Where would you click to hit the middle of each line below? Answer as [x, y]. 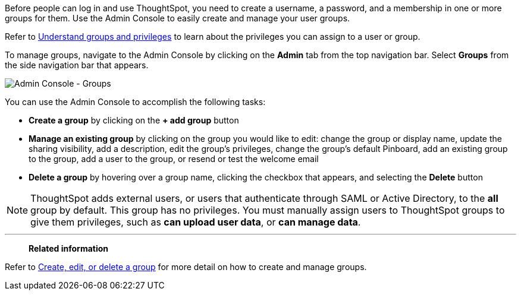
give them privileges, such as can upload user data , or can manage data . [196, 222]
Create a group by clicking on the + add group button [134, 120]
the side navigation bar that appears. [77, 65]
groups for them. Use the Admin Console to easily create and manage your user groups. [178, 18]
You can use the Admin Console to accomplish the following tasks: [135, 102]
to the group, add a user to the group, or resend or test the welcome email [174, 159]
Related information [69, 248]
